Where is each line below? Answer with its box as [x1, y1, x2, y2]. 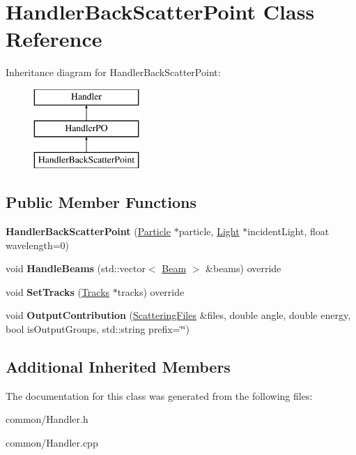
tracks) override [117, 284, 185, 299]
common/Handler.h [6, 412, 88, 426]
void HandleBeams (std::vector [6, 261, 146, 276]
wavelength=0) [6, 237, 69, 252]
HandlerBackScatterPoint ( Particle [6, 224, 171, 239]
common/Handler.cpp [6, 435, 98, 450]
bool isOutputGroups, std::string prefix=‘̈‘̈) [6, 322, 189, 336]
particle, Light [178, 224, 240, 239]
